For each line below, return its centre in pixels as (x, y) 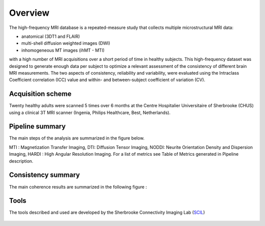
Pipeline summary (37, 127)
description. (21, 161)
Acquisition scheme (40, 94)
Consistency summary (45, 175)
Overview (29, 13)
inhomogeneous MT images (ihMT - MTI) (63, 50)
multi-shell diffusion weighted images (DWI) (66, 43)
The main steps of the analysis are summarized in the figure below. (77, 138)
